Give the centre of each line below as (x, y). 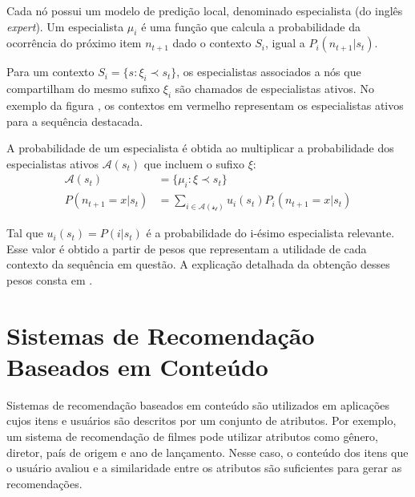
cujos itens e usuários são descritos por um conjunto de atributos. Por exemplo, (201, 420)
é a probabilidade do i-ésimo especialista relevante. (270, 233)
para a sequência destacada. (75, 121)
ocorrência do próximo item (74, 43)
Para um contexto (50, 72)
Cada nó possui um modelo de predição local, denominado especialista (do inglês (205, 10)
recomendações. (44, 483)
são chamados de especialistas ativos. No (274, 89)
